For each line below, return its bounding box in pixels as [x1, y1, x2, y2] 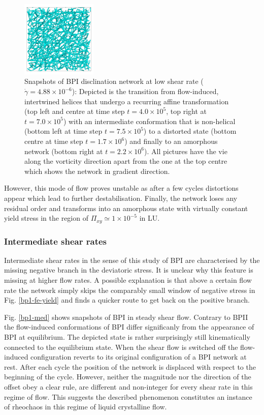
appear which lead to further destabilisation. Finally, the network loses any [4, 192, 238, 203]
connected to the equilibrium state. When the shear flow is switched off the [4, 341, 238, 352]
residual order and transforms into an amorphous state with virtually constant [4, 202, 248, 213]
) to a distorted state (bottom [143, 126, 237, 136]
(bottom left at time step [24, 126, 103, 136]
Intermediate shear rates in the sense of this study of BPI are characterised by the [4, 254, 260, 265]
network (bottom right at [24, 145, 103, 156]
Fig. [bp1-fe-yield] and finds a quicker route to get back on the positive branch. [4, 294, 250, 305]
